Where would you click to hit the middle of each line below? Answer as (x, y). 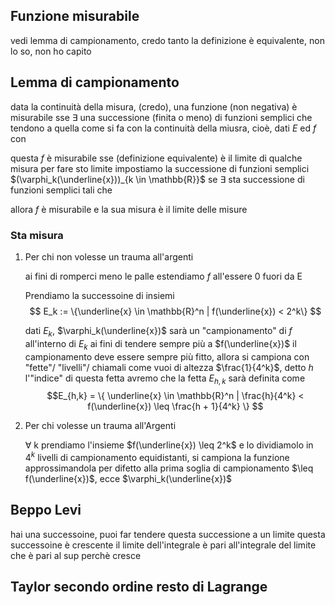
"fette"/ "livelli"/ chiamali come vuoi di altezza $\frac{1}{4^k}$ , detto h (169, 367)
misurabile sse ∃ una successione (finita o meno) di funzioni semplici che (161, 117)
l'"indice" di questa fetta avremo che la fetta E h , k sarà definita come (165, 379)
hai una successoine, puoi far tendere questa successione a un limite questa (168, 534)
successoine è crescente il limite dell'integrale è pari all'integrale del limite (163, 545)
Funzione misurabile (75, 16)
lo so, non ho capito (51, 51)
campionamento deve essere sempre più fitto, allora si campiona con (167, 356)
